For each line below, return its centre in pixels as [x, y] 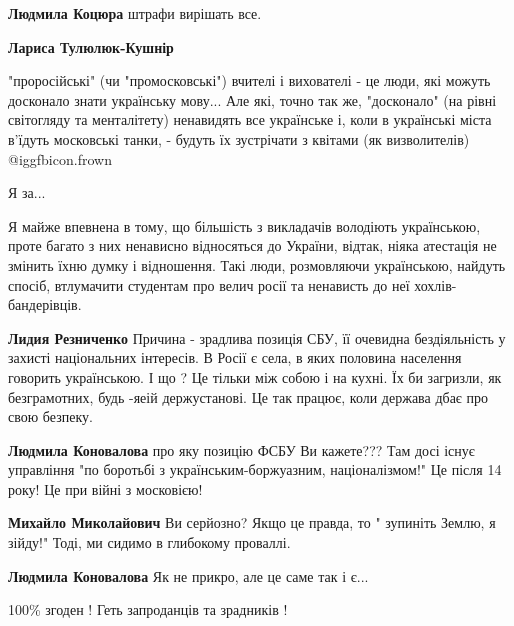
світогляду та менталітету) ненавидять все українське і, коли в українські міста [250, 119]
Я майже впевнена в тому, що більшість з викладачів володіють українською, [244, 225]
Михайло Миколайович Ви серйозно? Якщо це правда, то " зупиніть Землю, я [252, 522]
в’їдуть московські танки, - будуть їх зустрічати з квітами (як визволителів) [239, 138]
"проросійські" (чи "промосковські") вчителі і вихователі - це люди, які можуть [249, 80]
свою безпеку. [50, 416]
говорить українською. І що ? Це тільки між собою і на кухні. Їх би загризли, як [255, 376]
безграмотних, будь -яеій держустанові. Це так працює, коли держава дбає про [248, 396]
